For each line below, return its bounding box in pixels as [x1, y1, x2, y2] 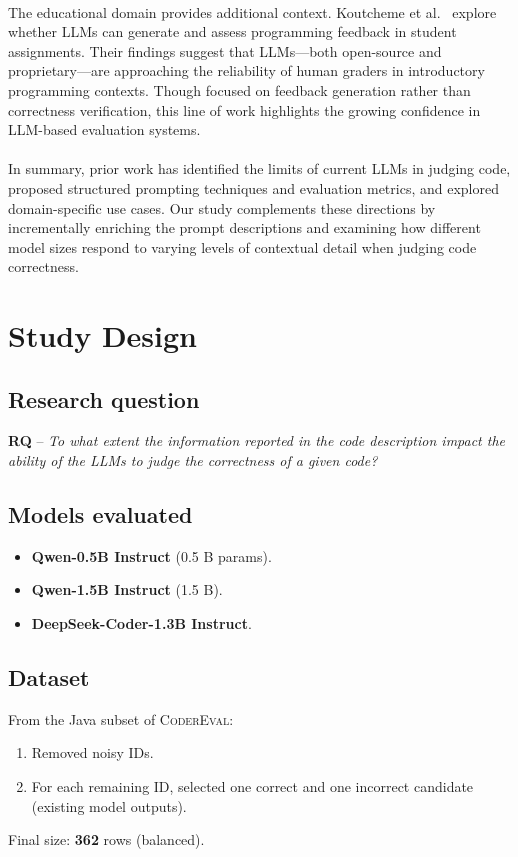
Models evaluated [8, 499, 193, 530]
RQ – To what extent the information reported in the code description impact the [8, 430, 506, 451]
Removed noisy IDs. [31, 742, 154, 763]
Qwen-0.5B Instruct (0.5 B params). [31, 545, 272, 566]
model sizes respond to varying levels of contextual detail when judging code [8, 236, 477, 257]
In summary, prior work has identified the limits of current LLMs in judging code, [8, 158, 511, 179]
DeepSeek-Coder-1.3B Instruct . [31, 613, 252, 634]
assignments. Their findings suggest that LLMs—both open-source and [8, 40, 442, 61]
